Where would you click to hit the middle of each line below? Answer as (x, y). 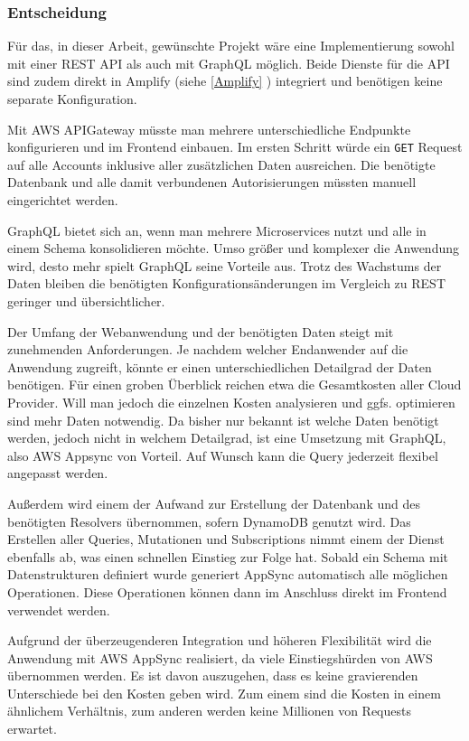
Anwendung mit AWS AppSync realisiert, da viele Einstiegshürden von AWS (220, 657)
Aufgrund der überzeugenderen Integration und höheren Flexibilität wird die (220, 640)
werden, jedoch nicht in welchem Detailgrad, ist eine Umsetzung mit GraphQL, (227, 438)
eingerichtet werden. (63, 200)
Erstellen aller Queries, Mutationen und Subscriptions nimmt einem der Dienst (226, 539)
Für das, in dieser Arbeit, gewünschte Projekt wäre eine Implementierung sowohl (231, 46)
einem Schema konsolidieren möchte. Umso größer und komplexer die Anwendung (234, 248)
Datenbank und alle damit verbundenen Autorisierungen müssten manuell (212, 182)
